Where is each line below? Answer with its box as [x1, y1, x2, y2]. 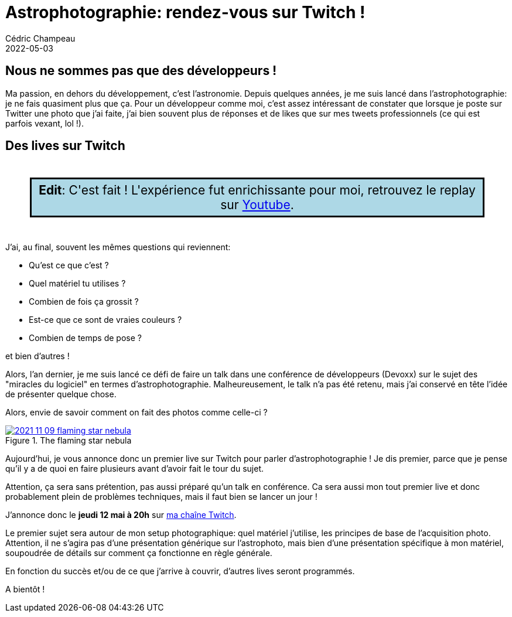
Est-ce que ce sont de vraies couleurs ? [29, 315, 182, 325]
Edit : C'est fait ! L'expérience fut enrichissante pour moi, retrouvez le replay [39, 183, 476, 198]
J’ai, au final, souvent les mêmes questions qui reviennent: [5, 242, 231, 253]
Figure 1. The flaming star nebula [5, 435, 132, 446]
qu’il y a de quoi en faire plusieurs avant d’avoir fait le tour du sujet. [5, 463, 264, 474]
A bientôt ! [5, 584, 45, 595]
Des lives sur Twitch [5, 138, 125, 154]
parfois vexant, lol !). [5, 118, 84, 128]
